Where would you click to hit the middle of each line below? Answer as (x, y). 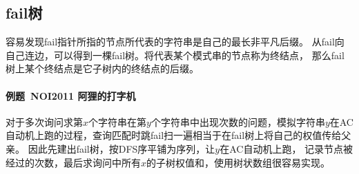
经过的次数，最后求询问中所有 (73, 162)
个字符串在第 (118, 121)
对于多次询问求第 (44, 121)
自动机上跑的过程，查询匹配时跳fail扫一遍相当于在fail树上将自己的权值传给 (174, 135)
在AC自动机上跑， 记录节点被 (287, 148)
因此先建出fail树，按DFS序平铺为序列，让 (122, 148)
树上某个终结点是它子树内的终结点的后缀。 (102, 68)
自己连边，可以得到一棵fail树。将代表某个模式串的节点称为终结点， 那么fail (175, 55)
